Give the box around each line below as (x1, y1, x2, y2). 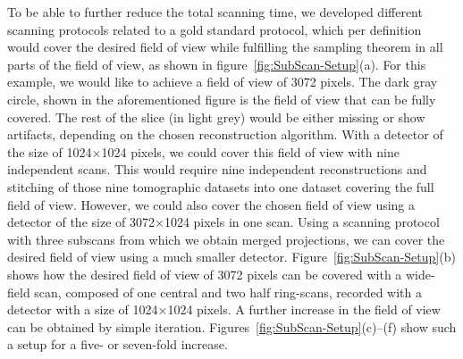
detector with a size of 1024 (7, 300, 158, 319)
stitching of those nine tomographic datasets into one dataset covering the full (7, 177, 434, 196)
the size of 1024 (7, 142, 92, 161)
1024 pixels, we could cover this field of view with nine (101, 142, 400, 161)
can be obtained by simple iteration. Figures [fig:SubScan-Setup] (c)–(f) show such (7, 317, 457, 336)
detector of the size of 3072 (7, 213, 155, 231)
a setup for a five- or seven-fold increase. (7, 335, 228, 354)
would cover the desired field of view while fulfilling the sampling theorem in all (7, 38, 443, 56)
